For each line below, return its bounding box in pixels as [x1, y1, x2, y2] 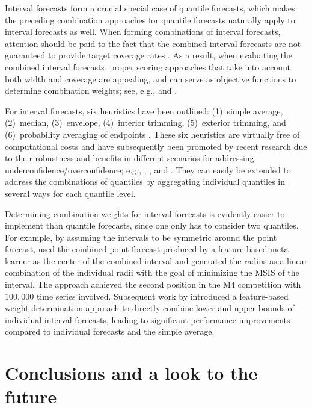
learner [5, 254, 31, 267]
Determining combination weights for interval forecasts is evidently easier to [5, 207, 285, 220]
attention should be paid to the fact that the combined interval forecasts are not [5, 37, 301, 49]
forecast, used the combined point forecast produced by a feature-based [5, 243, 268, 255]
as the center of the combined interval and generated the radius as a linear [32, 254, 308, 267]
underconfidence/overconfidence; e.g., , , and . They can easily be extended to [5, 163, 291, 176]
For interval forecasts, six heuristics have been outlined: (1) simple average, [5, 104, 283, 117]
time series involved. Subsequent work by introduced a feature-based [36, 289, 289, 302]
